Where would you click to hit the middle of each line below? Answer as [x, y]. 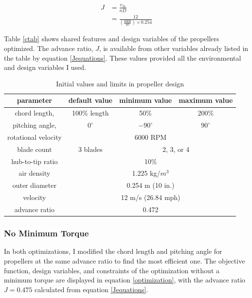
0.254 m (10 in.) [151, 185]
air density [35, 173]
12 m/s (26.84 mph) [151, 197]
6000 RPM [151, 137]
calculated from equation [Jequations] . [91, 289]
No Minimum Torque [46, 233]
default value [90, 100]
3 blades [90, 149]
